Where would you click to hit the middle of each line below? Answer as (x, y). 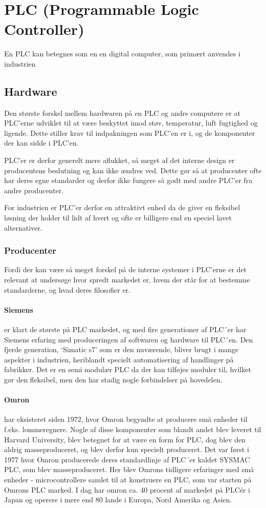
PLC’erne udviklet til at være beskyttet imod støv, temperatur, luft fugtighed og (131, 123)
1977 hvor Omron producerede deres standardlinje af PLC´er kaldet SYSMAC (127, 459)
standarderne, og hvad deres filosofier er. (67, 289)
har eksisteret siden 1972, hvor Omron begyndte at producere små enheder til (126, 419)
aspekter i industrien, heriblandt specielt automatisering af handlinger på (119, 359)
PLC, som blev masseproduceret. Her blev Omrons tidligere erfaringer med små (129, 469)
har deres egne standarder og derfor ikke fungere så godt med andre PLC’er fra (128, 180)
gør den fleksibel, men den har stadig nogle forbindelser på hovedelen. (113, 379)
